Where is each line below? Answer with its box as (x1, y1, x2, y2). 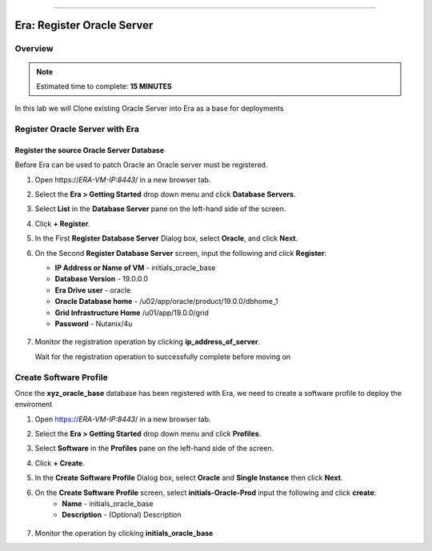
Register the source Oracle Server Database (14, 145, 164, 155)
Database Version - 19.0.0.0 (54, 274, 148, 284)
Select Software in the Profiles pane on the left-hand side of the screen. (34, 444, 274, 453)
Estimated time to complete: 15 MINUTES (36, 81, 172, 91)
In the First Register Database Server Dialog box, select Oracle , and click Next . (34, 234, 298, 243)
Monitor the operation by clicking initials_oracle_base (34, 528, 214, 537)
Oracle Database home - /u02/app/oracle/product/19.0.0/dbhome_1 (54, 297, 278, 306)
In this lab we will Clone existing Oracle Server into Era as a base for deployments (14, 104, 284, 114)
